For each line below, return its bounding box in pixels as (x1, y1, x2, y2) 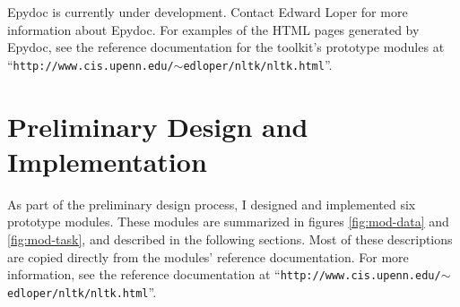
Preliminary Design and (7, 107, 308, 144)
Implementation (7, 142, 207, 179)
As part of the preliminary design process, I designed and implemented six (7, 194, 416, 213)
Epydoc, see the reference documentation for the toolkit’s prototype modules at (7, 38, 445, 56)
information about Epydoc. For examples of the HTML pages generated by (7, 20, 420, 38)
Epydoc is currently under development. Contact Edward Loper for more (7, 3, 408, 21)
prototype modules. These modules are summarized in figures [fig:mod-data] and (7, 212, 449, 231)
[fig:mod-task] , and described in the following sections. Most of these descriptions (7, 229, 453, 248)
